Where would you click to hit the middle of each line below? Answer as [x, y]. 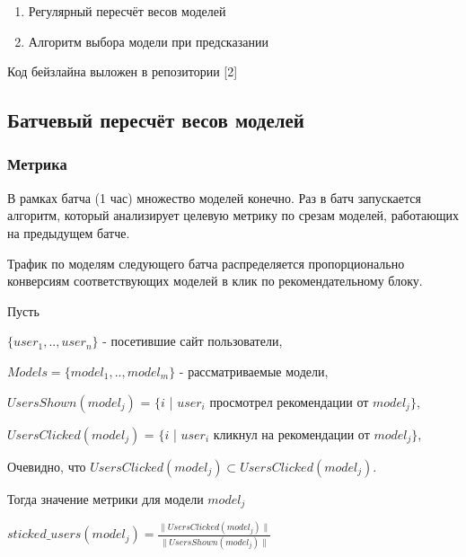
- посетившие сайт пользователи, [193, 341]
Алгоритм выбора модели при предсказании [148, 41]
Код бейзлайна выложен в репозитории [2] [123, 71]
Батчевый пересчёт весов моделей [156, 120]
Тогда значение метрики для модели [106, 498]
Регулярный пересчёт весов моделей [127, 11]
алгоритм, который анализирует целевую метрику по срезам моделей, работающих [233, 215]
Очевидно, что [47, 466]
